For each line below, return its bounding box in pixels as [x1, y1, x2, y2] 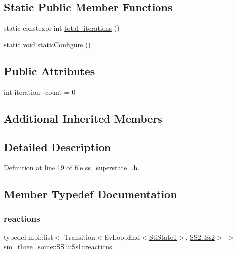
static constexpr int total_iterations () [4, 23, 120, 33]
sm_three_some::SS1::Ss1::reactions [4, 241, 112, 252]
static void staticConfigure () [4, 39, 91, 49]
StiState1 [149, 231, 177, 242]
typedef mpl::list [4, 231, 53, 242]
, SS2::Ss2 [185, 231, 215, 242]
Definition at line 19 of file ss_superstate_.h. [4, 162, 140, 173]
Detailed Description [4, 139, 111, 155]
